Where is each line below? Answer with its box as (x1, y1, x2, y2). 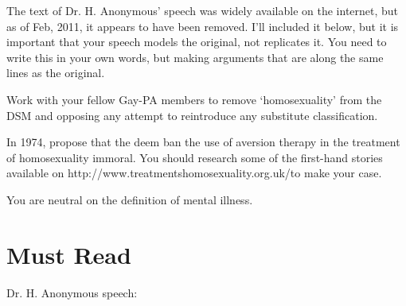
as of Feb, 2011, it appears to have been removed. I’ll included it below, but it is (6, 17, 399, 34)
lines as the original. (6, 64, 105, 81)
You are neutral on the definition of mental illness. (6, 191, 253, 207)
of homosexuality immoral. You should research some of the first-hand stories (6, 149, 383, 165)
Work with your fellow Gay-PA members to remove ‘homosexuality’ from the (6, 91, 382, 107)
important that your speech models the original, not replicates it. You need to (6, 33, 387, 50)
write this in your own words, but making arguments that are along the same (6, 48, 384, 65)
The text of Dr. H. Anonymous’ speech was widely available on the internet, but (6, 2, 399, 18)
